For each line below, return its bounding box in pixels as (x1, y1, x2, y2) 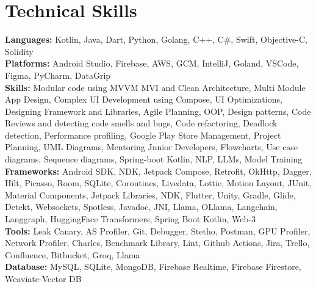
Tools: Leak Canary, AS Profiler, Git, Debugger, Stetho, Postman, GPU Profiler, (5, 224, 311, 237)
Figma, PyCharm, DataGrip (5, 68, 111, 81)
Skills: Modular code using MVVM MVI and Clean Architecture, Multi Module (5, 81, 306, 93)
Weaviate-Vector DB (5, 272, 82, 285)
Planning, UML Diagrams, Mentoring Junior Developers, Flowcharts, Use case (5, 140, 298, 153)
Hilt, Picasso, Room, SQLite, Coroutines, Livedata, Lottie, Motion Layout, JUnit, (5, 176, 312, 189)
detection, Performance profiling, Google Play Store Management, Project (5, 128, 281, 141)
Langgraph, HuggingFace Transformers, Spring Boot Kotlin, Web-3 (5, 213, 256, 225)
